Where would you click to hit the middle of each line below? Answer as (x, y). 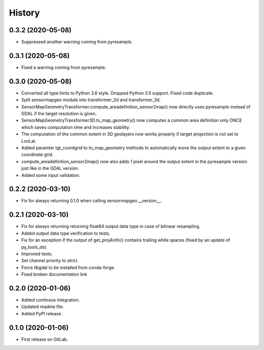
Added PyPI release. (42, 313)
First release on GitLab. (45, 339)
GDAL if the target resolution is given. (59, 114)
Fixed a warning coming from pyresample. (64, 67)
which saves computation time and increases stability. (76, 127)
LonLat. (29, 141)
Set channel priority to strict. (50, 261)
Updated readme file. (43, 307)
